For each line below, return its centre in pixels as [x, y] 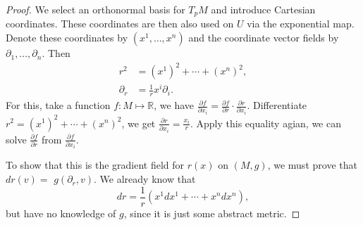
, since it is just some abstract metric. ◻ [212, 213]
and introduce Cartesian [263, 9]
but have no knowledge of [61, 213]
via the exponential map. [301, 24]
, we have [174, 105]
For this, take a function [58, 105]
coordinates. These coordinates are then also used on [120, 24]
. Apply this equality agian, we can [266, 123]
